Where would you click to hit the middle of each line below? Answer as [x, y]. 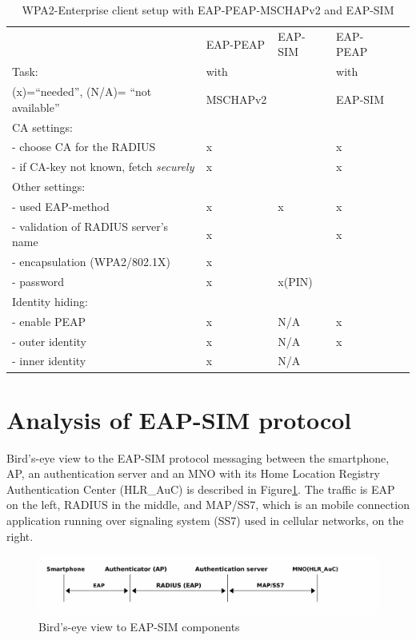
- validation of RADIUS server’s [90, 226]
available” [36, 107]
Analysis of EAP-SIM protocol [179, 419]
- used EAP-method [61, 206]
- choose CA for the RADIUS [84, 147]
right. [20, 536]
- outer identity [49, 341]
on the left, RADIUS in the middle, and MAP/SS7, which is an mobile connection [208, 505]
